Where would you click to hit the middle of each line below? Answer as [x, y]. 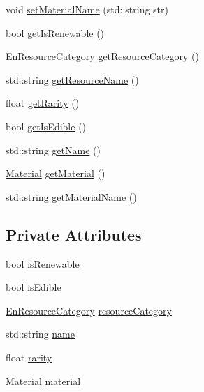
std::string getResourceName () [72, 79]
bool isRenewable [43, 263]
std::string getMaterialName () [71, 196]
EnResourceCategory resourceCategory [89, 310]
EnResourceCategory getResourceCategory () [103, 56]
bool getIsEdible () [46, 126]
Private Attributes [74, 234]
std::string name [40, 334]
